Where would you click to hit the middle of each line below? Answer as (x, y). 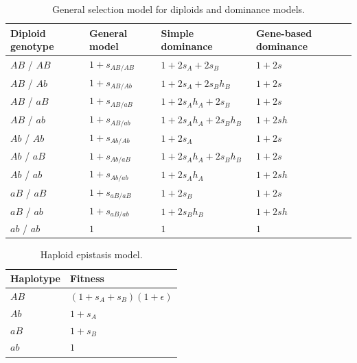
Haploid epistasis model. (91, 254)
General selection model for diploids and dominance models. (178, 9)
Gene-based (284, 33)
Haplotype (35, 278)
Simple (177, 33)
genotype (32, 46)
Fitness (87, 278)
